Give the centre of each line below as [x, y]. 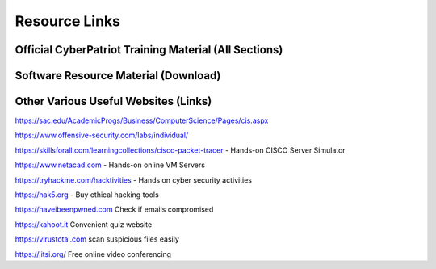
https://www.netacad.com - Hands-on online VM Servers [110, 165]
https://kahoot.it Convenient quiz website [84, 224]
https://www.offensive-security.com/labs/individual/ [102, 135]
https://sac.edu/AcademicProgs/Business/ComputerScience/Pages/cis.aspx [142, 120]
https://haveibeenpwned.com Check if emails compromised [114, 209]
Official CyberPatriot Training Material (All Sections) [149, 50]
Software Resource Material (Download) [118, 76]
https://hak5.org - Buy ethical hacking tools [87, 195]
